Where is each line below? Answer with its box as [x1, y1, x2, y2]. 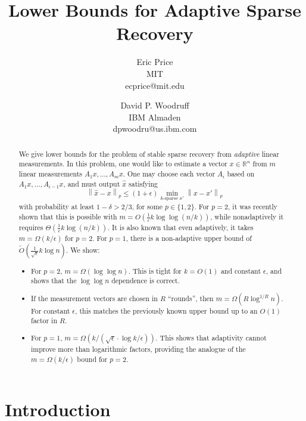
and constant [220, 265, 261, 275]
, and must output [63, 178, 120, 188]
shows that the [31, 275, 77, 286]
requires [18, 222, 43, 232]
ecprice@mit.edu [125, 79, 185, 91]
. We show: [66, 244, 100, 255]
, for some [132, 201, 163, 211]
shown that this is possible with [18, 211, 117, 221]
